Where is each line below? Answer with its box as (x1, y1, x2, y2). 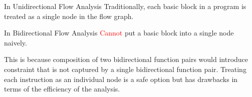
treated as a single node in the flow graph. (4, 10, 134, 21)
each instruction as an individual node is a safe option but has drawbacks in (4, 73, 238, 84)
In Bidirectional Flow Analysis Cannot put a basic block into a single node (4, 27, 234, 38)
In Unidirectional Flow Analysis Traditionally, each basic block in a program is (4, 1, 246, 11)
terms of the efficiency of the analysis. (4, 83, 120, 94)
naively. (4, 37, 27, 47)
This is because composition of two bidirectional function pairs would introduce (4, 54, 248, 64)
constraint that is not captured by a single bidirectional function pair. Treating (4, 63, 246, 74)
